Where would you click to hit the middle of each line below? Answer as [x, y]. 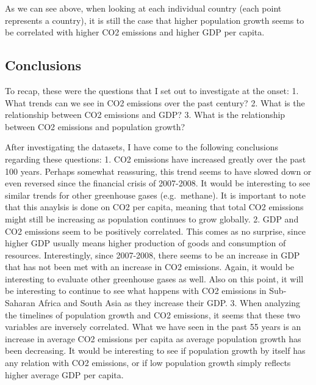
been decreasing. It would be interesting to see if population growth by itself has [155, 350]
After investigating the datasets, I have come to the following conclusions [142, 147]
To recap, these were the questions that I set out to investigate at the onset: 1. [152, 90]
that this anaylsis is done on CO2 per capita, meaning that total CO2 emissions [154, 207]
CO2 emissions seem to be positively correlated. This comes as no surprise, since [155, 231]
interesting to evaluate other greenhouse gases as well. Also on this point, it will [154, 278]
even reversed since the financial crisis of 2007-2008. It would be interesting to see [158, 183]
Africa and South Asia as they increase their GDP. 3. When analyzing [169, 303]
